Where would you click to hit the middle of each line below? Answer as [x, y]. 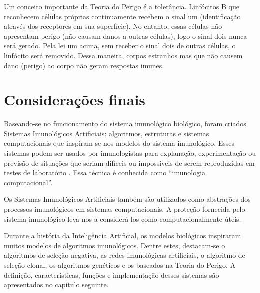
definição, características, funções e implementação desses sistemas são [112, 275]
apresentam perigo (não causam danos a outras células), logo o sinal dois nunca [126, 36]
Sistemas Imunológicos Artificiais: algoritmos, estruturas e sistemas [107, 133]
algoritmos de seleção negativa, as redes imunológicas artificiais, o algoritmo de [125, 255]
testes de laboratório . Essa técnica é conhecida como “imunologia [105, 173]
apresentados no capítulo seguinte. [56, 285]
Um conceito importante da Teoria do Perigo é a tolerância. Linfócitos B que [122, 6]
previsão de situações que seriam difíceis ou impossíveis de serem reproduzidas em [129, 163]
